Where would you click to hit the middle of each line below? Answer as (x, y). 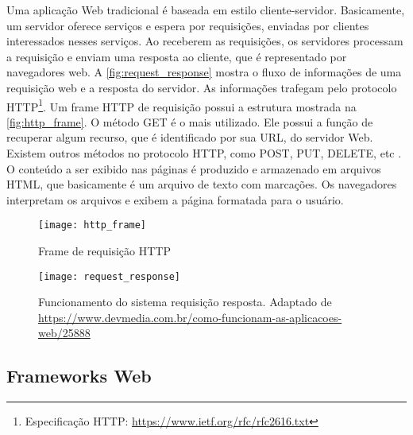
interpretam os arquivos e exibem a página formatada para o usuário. (175, 199)
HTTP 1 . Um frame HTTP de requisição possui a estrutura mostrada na (181, 105)
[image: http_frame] (93, 225)
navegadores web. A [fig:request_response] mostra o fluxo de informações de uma (204, 72)
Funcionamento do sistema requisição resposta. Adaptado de (185, 302)
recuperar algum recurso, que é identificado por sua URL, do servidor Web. (190, 137)
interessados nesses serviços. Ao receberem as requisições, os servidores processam (205, 41)
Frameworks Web (79, 376)
